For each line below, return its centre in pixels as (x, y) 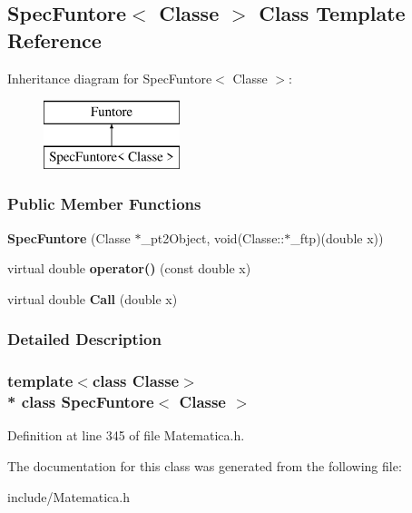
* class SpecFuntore (81, 402)
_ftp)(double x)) (337, 237)
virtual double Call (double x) (93, 298)
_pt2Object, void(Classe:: (213, 237)
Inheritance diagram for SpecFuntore (110, 78)
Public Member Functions (104, 204)
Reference (54, 39)
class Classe (136, 381)
